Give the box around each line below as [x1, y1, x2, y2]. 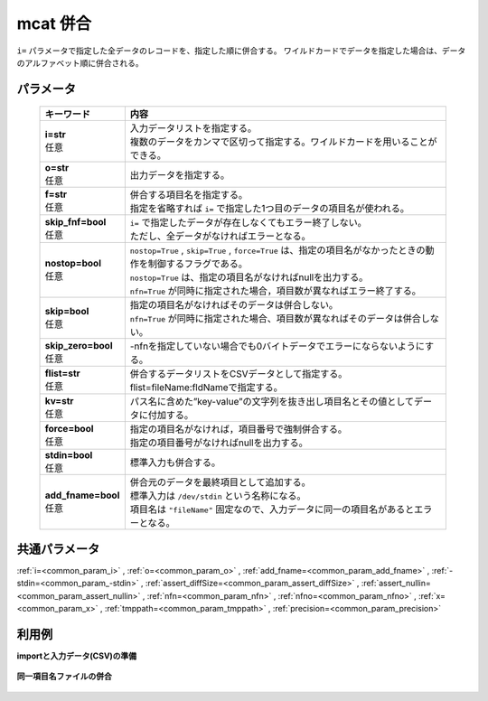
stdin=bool [44, 449, 93, 462]
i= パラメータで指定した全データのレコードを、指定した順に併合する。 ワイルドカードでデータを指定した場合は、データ [16, 45, 466, 56]
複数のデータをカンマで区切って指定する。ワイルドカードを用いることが [129, 136, 437, 148]
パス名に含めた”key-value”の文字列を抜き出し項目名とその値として [129, 396, 415, 408]
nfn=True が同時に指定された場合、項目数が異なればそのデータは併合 [129, 313, 422, 325]
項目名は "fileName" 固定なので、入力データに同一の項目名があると [129, 503, 415, 516]
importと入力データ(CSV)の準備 [16, 650, 137, 661]
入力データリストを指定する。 [129, 122, 258, 135]
